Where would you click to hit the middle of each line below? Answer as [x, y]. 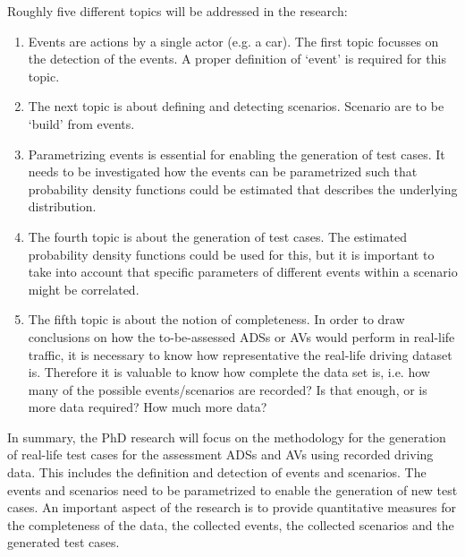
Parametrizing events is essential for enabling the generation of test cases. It [237, 154]
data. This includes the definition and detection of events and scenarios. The [217, 472]
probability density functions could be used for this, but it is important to [231, 254]
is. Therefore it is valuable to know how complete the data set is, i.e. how [229, 372]
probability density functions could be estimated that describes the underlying [243, 189]
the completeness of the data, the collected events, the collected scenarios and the [231, 524]
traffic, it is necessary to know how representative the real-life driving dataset [240, 354]
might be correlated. [84, 289]
